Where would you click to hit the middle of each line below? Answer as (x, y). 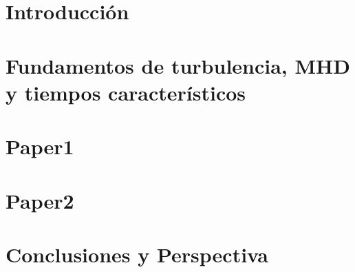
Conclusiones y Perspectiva (137, 254)
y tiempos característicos (126, 92)
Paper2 (40, 200)
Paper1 (40, 146)
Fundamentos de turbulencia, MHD (178, 65)
